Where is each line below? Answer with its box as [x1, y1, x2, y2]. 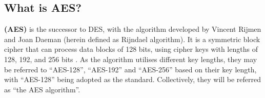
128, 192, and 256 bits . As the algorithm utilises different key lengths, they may [4, 53, 257, 64]
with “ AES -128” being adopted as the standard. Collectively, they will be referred [4, 74, 261, 85]
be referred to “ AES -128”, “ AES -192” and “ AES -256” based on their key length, [4, 64, 257, 74]
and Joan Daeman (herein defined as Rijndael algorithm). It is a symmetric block [4, 33, 260, 44]
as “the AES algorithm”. [4, 84, 80, 94]
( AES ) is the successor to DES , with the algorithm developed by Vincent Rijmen [4, 24, 261, 34]
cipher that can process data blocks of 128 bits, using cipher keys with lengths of [4, 44, 258, 54]
